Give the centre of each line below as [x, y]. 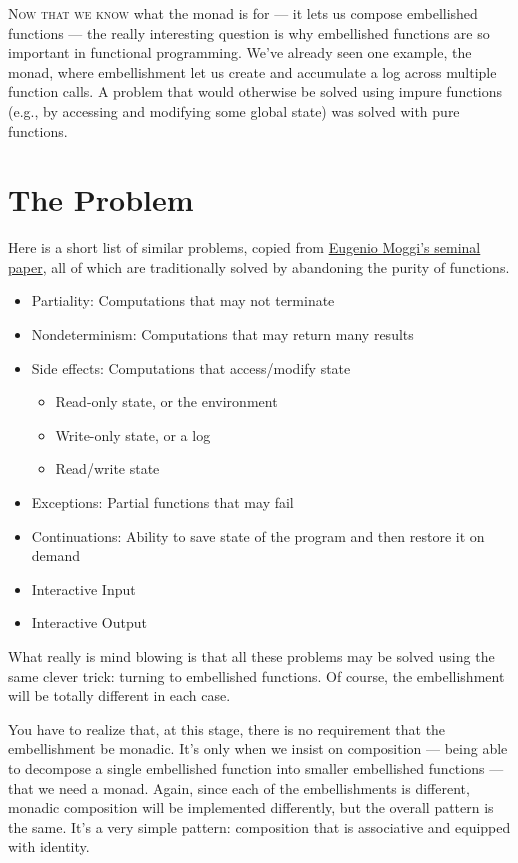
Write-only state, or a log [133, 434]
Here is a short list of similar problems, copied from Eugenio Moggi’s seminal [244, 247]
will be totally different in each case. [119, 695]
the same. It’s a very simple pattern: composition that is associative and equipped [259, 826]
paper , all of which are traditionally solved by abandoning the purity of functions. [259, 266]
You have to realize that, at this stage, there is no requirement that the [227, 728]
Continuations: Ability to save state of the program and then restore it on [258, 535]
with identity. [49, 846]
